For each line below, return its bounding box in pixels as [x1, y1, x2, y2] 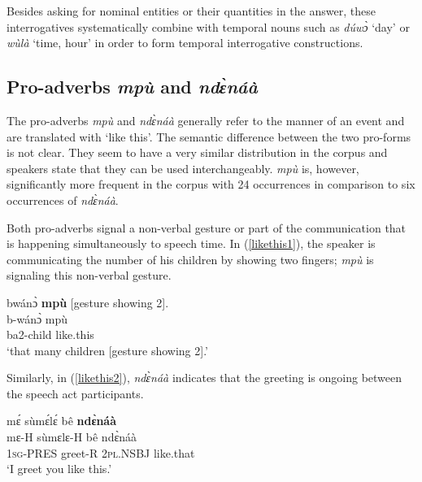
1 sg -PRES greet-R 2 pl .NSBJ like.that [7, 444, 195, 461]
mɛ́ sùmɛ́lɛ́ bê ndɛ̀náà [7, 412, 117, 429]
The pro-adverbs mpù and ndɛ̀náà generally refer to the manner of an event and [7, 111, 405, 128]
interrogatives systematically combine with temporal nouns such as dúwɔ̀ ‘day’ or [7, 18, 410, 35]
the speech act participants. [7, 384, 144, 402]
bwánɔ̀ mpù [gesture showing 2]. [7, 293, 169, 310]
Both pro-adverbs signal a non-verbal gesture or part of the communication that [7, 219, 407, 236]
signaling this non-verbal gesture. [7, 267, 172, 284]
